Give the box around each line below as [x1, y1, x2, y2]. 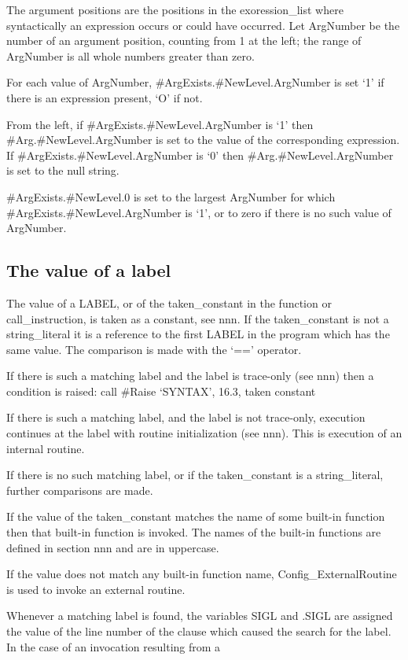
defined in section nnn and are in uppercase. [6, 539, 219, 555]
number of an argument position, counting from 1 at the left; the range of [6, 32, 362, 49]
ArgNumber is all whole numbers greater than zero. [6, 47, 255, 64]
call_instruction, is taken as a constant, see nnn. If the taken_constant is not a [6, 310, 389, 326]
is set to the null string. [6, 162, 119, 179]
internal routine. [6, 440, 85, 456]
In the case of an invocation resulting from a [6, 638, 221, 654]
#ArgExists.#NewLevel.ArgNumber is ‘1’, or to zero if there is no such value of [6, 204, 391, 220]
